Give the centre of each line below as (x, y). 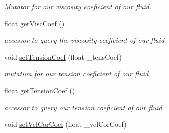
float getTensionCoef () (40, 90)
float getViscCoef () (34, 23)
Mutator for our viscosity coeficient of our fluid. (78, 6)
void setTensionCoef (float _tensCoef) (63, 56)
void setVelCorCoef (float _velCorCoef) (65, 124)
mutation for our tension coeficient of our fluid (76, 74)
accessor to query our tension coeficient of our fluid (83, 107)
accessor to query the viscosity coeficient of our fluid (84, 40)
